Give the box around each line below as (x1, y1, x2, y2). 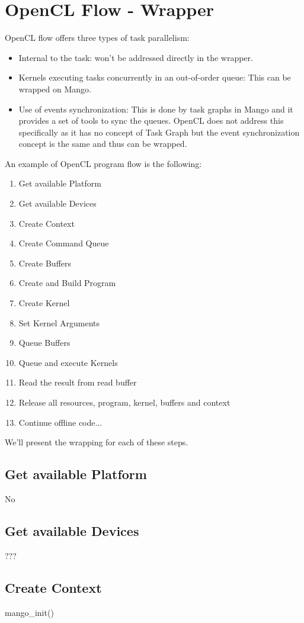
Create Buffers (18, 256, 72, 269)
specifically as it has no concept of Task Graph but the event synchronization (18, 126, 300, 138)
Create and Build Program (18, 277, 116, 289)
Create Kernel (18, 297, 70, 309)
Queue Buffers (18, 336, 71, 349)
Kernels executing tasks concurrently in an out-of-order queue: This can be (18, 71, 291, 84)
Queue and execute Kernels (18, 356, 118, 368)
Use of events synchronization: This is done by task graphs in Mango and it (18, 102, 293, 115)
